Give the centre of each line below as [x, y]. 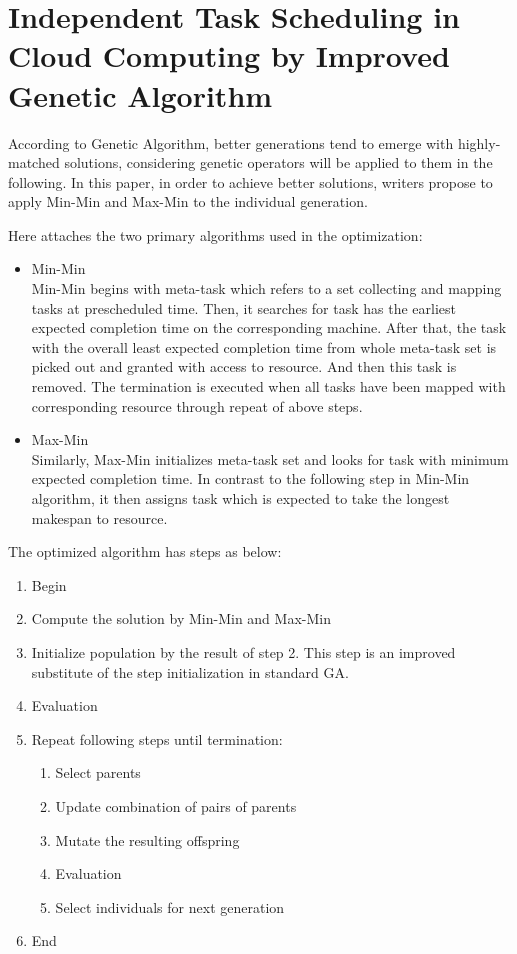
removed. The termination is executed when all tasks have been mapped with [268, 386]
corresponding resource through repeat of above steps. [197, 405]
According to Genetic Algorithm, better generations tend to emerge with [231, 142]
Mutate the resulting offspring [147, 839]
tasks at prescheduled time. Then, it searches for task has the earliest [244, 307]
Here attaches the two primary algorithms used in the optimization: [215, 234]
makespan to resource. [99, 517]
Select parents [98, 772]
